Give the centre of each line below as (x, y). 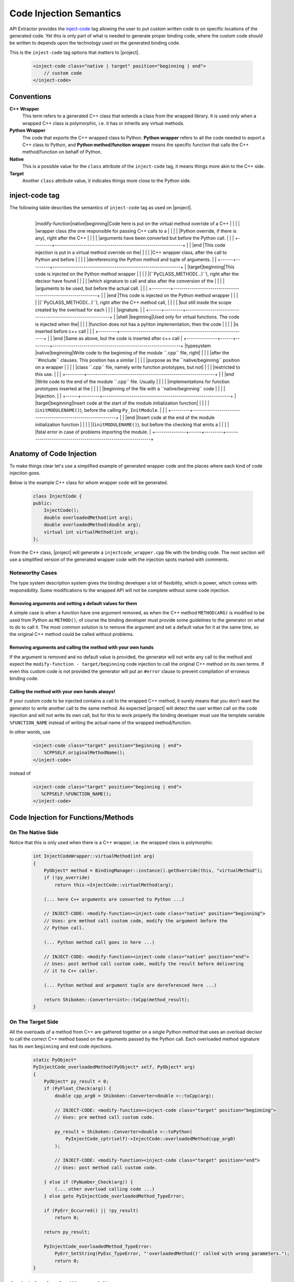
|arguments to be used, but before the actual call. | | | (91, 288)
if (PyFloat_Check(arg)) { (78, 1089)
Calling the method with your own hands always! (62, 691)
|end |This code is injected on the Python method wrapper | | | (172, 295)
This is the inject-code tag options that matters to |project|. (75, 52)
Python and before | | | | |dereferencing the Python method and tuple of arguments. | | (126, 259)
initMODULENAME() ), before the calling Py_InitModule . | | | (102, 410)
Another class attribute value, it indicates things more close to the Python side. (107, 181)
